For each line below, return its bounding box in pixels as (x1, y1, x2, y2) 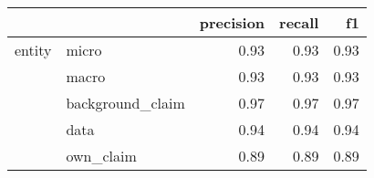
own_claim (66, 145, 137, 166)
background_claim (66, 92, 185, 113)
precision (199, 12, 265, 33)
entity (15, 39, 52, 60)
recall (279, 12, 319, 33)
